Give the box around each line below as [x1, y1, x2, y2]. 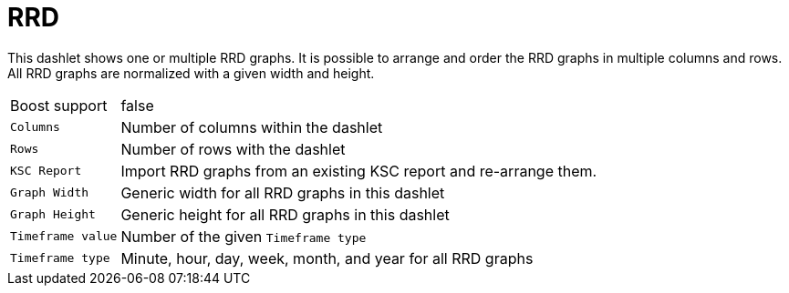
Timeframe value [10, 229, 118, 244]
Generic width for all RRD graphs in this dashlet [120, 183, 445, 202]
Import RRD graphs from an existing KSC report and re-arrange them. [120, 161, 597, 180]
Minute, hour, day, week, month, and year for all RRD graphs [120, 248, 534, 268]
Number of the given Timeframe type [120, 227, 367, 246]
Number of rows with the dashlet [120, 139, 346, 158]
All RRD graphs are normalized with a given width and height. [7, 65, 375, 81]
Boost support [10, 96, 108, 115]
